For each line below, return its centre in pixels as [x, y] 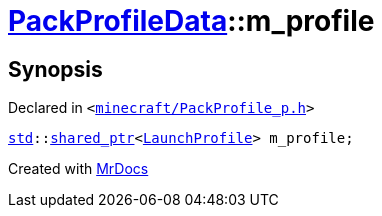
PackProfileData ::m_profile [191, 21]
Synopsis [55, 69]
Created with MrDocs [78, 169]
